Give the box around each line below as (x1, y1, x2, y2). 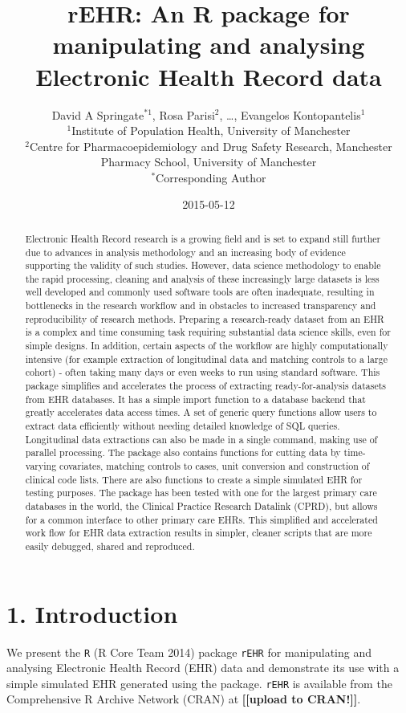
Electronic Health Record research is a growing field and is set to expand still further (25, 231, 381, 245)
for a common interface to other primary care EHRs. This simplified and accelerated (25, 512, 378, 526)
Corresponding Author (156, 169, 266, 185)
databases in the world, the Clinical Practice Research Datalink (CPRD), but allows (25, 499, 378, 512)
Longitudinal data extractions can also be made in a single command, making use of (25, 432, 378, 446)
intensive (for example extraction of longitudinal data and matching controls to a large (25, 352, 388, 365)
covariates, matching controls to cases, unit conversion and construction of (59, 459, 370, 473)
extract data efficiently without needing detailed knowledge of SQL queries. (25, 419, 340, 433)
